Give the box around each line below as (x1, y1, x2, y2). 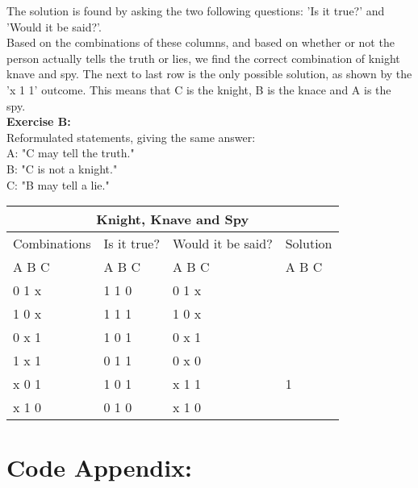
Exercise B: (6, 113, 71, 130)
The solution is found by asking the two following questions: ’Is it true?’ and (6, 2, 385, 19)
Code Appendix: (6, 451, 193, 484)
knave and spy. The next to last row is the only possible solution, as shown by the (6, 65, 412, 82)
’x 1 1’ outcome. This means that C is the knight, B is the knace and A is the (6, 81, 391, 98)
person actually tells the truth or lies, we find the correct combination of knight (6, 49, 400, 66)
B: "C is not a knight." (6, 160, 118, 177)
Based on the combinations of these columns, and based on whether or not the (6, 34, 395, 51)
